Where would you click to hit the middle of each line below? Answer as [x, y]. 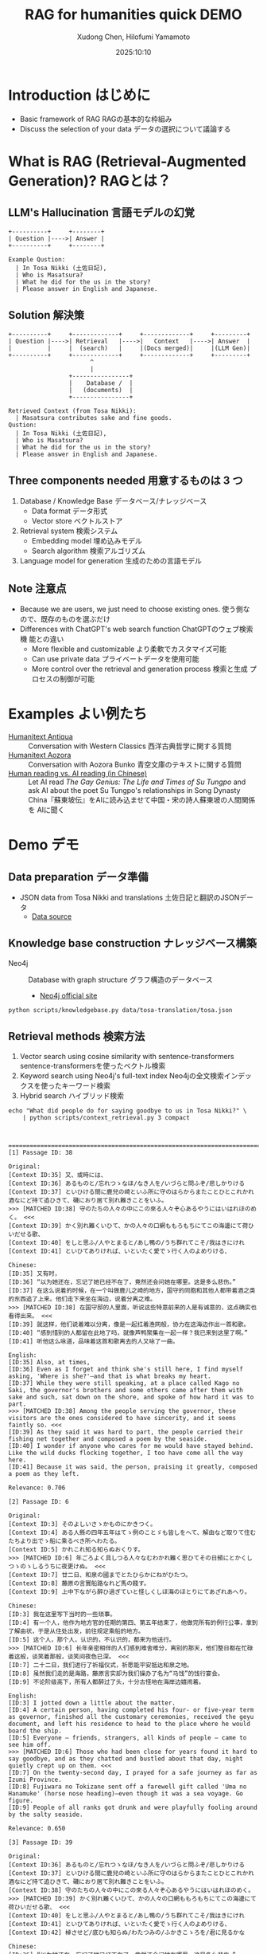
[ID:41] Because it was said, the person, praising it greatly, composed [133, 1467]
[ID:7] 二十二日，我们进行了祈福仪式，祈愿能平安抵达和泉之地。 [101, 1665]
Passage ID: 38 [48, 1152]
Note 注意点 [37, 589]
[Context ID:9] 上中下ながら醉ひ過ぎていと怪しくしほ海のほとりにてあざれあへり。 [130, 1591]
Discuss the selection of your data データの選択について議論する [125, 128]
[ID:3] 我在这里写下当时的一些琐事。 [62, 1614]
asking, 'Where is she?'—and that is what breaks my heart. [110, 1376]
